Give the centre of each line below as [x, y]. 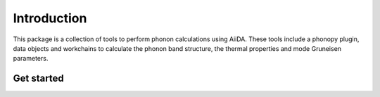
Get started [38, 79]
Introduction [50, 18]
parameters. [31, 59]
